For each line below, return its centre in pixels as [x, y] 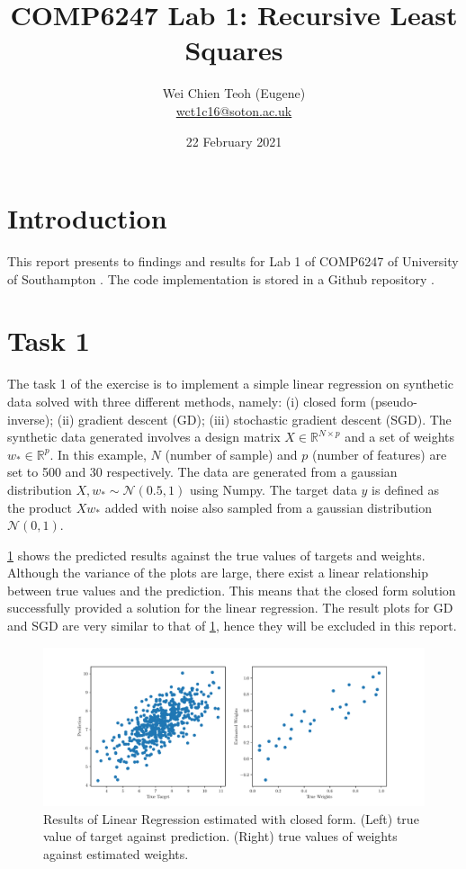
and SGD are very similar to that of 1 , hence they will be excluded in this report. [232, 626]
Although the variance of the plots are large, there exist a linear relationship [218, 573]
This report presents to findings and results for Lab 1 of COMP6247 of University [233, 261]
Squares [234, 50]
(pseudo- [394, 401]
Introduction [87, 218]
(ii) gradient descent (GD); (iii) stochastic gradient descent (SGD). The [254, 419]
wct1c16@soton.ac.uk [234, 110]
